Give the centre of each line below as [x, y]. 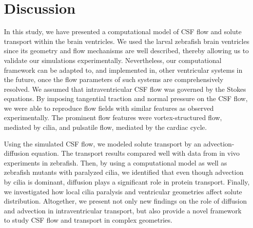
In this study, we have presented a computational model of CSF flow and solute [123, 31]
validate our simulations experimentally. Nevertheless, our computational [113, 60]
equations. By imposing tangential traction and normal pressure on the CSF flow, [126, 98]
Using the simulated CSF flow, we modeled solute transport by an [103, 143]
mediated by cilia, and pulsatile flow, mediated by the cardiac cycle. [106, 127]
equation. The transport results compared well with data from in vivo [136, 153]
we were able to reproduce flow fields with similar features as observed [109, 108]
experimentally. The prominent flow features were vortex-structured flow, [113, 117]
